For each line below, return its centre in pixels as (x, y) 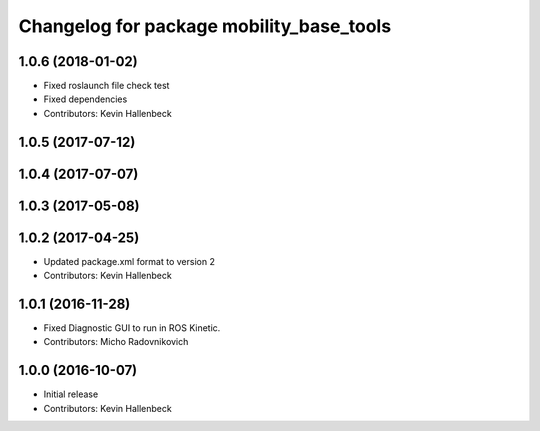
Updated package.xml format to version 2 (129, 261)
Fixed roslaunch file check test (106, 86)
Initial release (71, 394)
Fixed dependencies (85, 99)
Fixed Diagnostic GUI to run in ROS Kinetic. (132, 328)
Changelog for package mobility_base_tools (205, 26)
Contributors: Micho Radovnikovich (116, 342)
